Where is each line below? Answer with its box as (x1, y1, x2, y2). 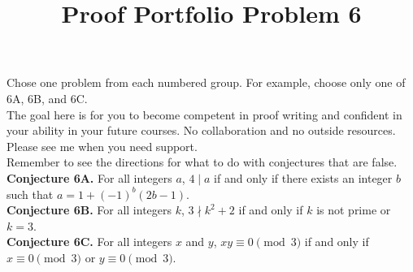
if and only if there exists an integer (214, 169, 393, 186)
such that (7, 185, 54, 202)
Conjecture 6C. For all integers (7, 233, 172, 250)
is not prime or (316, 201, 391, 218)
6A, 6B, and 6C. (7, 89, 88, 106)
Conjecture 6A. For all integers (7, 169, 172, 186)
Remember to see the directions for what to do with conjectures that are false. (7, 153, 398, 171)
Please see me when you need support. (7, 137, 198, 154)
